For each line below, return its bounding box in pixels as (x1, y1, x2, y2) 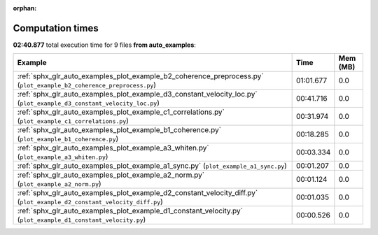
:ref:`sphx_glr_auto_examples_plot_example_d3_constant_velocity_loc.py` (17, 90, 258, 99)
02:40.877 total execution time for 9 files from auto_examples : (13, 41, 196, 49)
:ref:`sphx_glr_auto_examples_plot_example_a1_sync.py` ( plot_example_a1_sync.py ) (17, 161, 287, 171)
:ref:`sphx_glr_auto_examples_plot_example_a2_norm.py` (17, 170, 205, 180)
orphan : (13, 4, 37, 12)
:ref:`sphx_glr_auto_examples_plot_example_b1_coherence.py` (17, 125, 222, 135)
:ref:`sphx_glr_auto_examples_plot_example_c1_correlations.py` (17, 107, 225, 117)
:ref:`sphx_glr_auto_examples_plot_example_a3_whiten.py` (17, 143, 209, 153)
